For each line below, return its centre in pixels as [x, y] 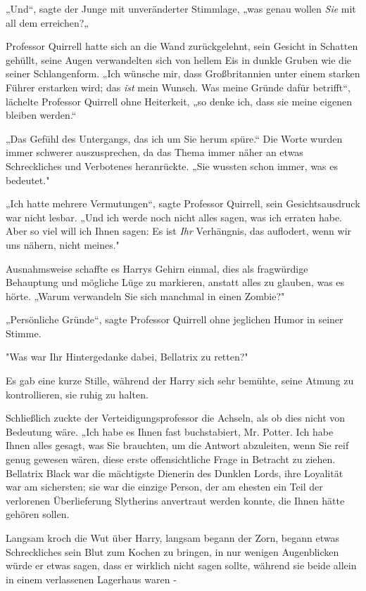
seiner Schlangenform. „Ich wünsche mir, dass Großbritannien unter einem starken [183, 73]
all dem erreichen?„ [47, 22]
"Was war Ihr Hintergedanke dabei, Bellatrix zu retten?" [127, 357]
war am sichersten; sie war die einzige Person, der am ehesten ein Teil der [164, 487]
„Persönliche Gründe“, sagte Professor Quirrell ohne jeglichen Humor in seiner [175, 319]
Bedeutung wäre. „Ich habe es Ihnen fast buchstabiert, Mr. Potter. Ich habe [170, 431]
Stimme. [24, 333]
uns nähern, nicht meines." [63, 244]
